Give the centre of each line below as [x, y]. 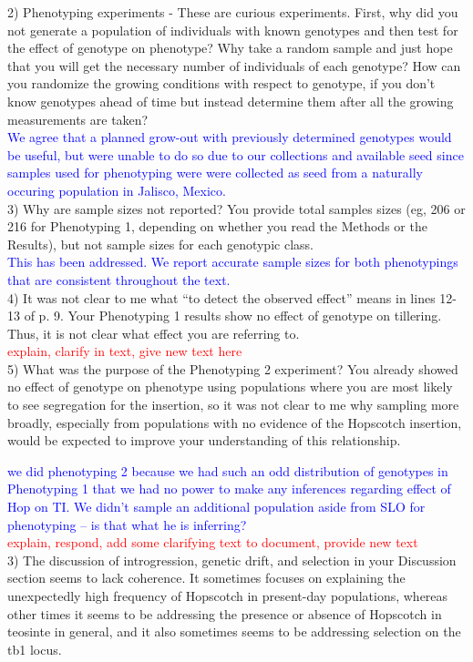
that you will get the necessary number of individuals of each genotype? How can [234, 65]
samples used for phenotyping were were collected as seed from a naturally [215, 173]
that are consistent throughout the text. [119, 279]
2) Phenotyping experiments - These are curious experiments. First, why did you [233, 12]
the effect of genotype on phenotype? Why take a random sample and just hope [230, 48]
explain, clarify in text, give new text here [125, 351]
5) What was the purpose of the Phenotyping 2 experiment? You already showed [233, 368]
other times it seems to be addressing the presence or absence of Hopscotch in [225, 613]
